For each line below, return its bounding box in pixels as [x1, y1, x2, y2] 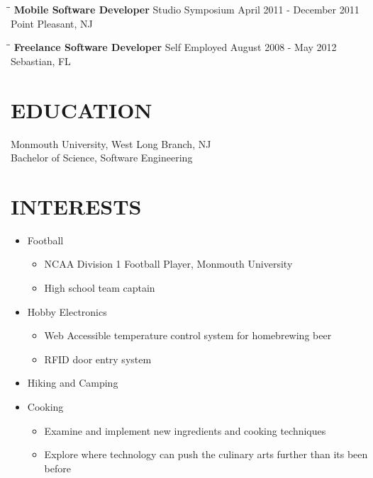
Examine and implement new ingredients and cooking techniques [44, 423, 326, 438]
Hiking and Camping [27, 375, 118, 390]
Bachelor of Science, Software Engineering [11, 150, 193, 165]
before [44, 460, 71, 475]
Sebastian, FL [11, 53, 71, 68]
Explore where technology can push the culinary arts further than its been [44, 447, 368, 462]
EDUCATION [11, 95, 152, 124]
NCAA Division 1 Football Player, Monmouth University [44, 256, 293, 271]
